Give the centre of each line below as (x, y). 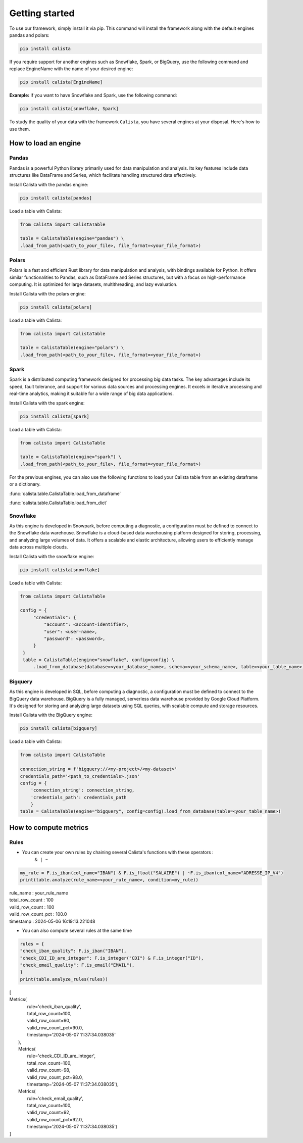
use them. (20, 129)
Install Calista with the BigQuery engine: (51, 715)
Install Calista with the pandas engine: (49, 184)
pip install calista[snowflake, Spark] (69, 109)
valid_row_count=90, (49, 1021)
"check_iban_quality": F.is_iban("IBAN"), (73, 951)
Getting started (42, 13)
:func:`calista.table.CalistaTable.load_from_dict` (58, 503)
